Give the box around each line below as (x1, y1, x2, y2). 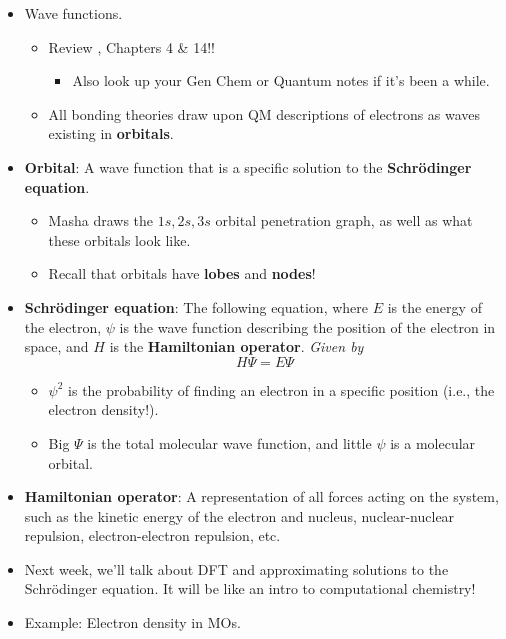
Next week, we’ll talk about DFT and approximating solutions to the (24, 558, 449, 579)
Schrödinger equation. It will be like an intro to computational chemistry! (24, 578, 476, 599)
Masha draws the (48, 210, 154, 231)
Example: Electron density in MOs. (24, 612, 241, 633)
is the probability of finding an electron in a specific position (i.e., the (68, 379, 495, 400)
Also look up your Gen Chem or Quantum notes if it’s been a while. (72, 70, 490, 91)
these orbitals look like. (48, 229, 191, 250)
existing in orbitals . (48, 123, 174, 144)
